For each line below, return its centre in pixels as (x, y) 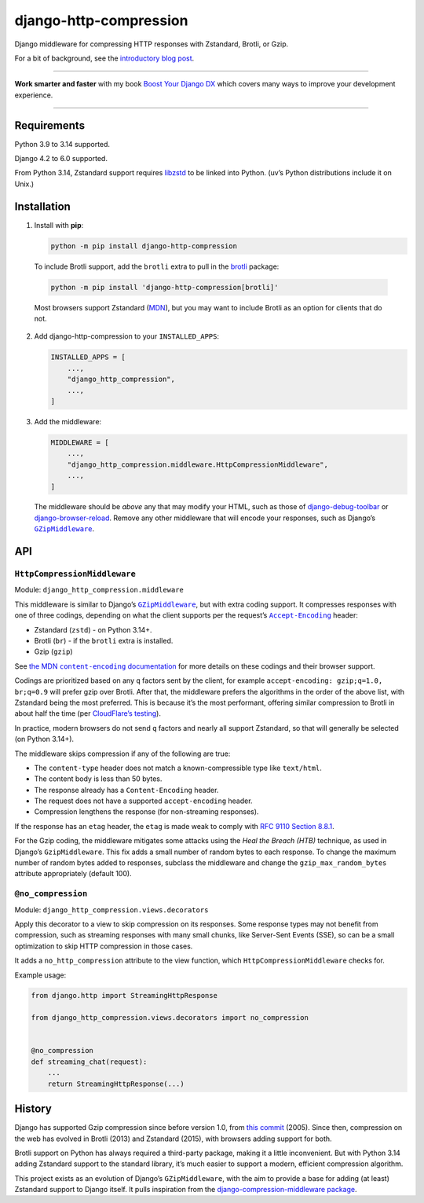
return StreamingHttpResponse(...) (116, 1084)
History (33, 1109)
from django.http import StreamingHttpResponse (124, 996)
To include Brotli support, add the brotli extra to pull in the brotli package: (157, 266)
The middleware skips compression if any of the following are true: (122, 754)
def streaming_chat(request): (89, 1062)
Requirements (50, 125)
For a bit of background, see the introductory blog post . (104, 58)
